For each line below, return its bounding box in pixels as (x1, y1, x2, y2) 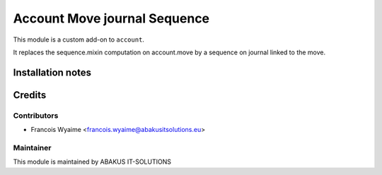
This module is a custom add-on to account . (13, 35, 145, 44)
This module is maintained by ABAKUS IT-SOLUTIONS (13, 157, 171, 166)
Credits (13, 89, 47, 101)
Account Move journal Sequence (13, 11, 210, 26)
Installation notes (13, 66, 92, 78)
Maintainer (13, 143, 52, 152)
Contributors (13, 110, 59, 120)
